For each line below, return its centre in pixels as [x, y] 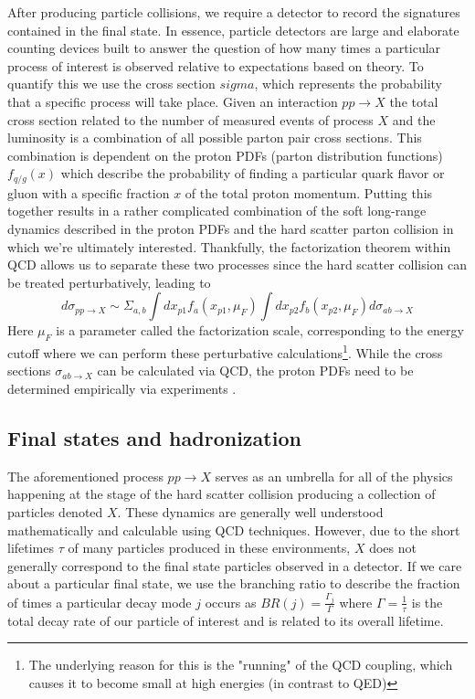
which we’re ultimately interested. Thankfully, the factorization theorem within [229, 246]
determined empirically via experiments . [122, 388]
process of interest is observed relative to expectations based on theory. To [216, 65]
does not [393, 548]
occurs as [231, 602]
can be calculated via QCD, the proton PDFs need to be [255, 371]
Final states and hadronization [154, 437]
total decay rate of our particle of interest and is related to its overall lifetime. [226, 620]
